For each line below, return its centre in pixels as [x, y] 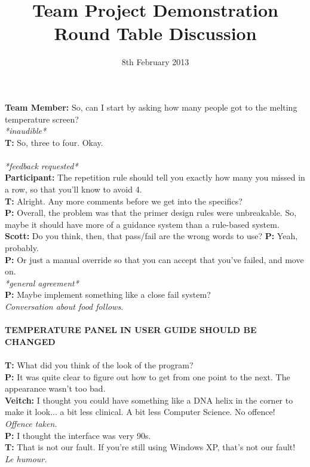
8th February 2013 [155, 62]
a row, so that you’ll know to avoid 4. [73, 189]
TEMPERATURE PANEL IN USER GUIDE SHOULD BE [131, 330]
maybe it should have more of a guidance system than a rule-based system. [142, 224]
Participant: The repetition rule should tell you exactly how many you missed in [155, 177]
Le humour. [26, 458]
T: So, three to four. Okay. [54, 142]
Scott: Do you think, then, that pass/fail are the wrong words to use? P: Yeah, [151, 236]
